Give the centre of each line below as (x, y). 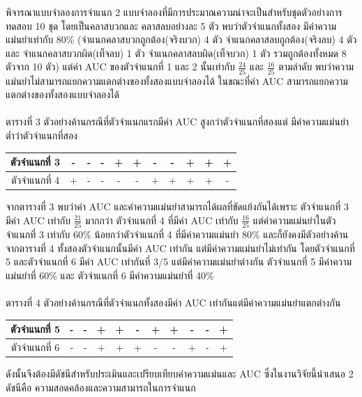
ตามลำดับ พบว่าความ (316, 67)
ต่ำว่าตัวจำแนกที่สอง (42, 135)
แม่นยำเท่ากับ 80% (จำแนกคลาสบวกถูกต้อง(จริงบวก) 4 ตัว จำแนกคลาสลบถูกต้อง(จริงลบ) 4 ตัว (181, 39)
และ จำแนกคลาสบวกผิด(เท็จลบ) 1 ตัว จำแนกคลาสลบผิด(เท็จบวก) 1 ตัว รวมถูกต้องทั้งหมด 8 (176, 53)
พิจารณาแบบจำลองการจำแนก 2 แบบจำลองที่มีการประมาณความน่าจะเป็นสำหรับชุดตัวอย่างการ (174, 12)
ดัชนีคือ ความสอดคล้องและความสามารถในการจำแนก (101, 387)
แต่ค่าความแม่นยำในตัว (294, 220)
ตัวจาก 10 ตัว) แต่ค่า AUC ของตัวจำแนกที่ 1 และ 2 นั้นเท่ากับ (120, 67)
